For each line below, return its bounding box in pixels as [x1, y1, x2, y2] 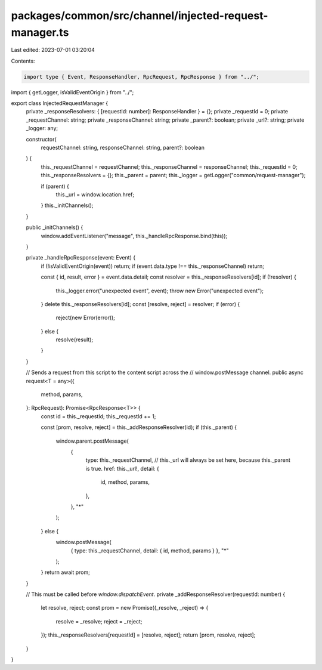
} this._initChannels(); [41, 202, 94, 209]
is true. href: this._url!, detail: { [85, 465, 159, 472]
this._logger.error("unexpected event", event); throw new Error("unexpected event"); [55, 287, 264, 294]
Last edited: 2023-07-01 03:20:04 [11, 47, 95, 54]
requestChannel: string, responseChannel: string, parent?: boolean [41, 144, 205, 152]
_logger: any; [26, 125, 58, 132]
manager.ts [11, 26, 69, 39]
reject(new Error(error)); [55, 314, 116, 322]
